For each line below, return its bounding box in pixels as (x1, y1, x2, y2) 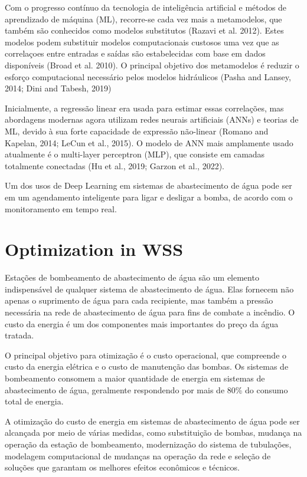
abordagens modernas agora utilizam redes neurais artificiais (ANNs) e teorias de (5, 113, 299, 126)
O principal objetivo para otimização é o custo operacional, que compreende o (5, 348, 287, 361)
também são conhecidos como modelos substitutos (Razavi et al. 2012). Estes (5, 24, 284, 37)
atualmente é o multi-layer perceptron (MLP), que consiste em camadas (5, 148, 265, 160)
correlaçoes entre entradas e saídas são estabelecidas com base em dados (5, 47, 266, 60)
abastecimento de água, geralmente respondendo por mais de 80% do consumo (5, 383, 288, 396)
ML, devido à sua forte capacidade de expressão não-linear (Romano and (5, 124, 269, 137)
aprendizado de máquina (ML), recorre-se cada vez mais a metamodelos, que (5, 12, 282, 25)
